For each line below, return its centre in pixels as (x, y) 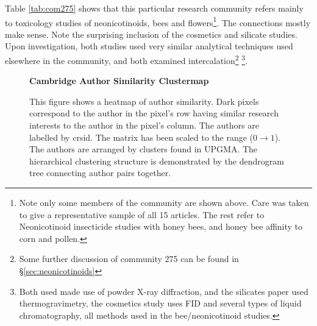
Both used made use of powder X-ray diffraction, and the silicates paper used (164, 291)
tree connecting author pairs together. (100, 173)
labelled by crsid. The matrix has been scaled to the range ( (141, 137)
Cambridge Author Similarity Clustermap (119, 81)
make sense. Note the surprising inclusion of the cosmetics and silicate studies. (151, 34)
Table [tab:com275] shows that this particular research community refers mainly (154, 8)
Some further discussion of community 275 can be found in (129, 259)
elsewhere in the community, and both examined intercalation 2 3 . (126, 59)
